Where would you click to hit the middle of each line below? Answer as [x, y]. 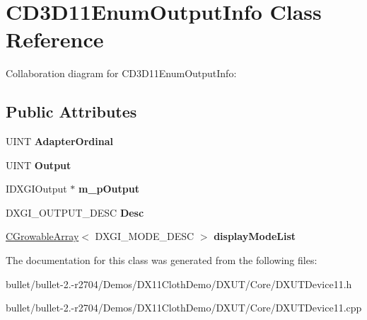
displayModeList [255, 236]
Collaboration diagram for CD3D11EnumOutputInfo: [121, 73]
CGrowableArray [42, 236]
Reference [55, 39]
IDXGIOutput [36, 189]
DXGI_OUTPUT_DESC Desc [75, 212]
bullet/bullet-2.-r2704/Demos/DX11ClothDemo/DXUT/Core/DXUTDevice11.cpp [184, 308]
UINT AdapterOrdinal [59, 141]
